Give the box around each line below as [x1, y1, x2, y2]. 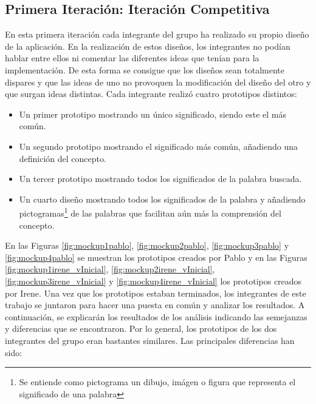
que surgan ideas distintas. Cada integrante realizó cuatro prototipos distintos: [5, 87, 297, 100]
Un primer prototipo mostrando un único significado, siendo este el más [19, 107, 287, 120]
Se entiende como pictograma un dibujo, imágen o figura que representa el [19, 375, 296, 388]
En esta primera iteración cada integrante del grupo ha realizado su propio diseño [5, 28, 309, 41]
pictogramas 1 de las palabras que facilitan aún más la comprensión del [19, 205, 281, 219]
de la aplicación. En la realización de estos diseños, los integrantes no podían [5, 39, 290, 52]
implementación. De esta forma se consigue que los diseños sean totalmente [5, 63, 284, 76]
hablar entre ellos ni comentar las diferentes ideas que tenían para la [5, 52, 259, 64]
